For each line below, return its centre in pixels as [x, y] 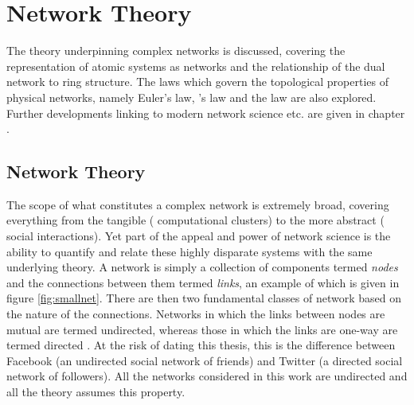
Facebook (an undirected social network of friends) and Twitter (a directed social [205, 360]
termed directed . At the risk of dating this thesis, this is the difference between [201, 345]
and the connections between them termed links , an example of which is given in [203, 282]
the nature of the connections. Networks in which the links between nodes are [196, 314]
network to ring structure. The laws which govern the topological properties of [198, 82]
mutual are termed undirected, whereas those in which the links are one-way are [202, 329]
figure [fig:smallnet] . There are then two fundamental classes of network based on [204, 298]
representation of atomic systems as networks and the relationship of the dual [196, 66]
